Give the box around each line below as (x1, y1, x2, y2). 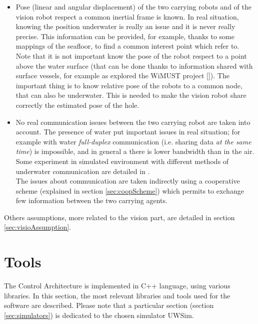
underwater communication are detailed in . (15, 166, 150, 176)
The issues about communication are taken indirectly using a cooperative (15, 176, 240, 186)
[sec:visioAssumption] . (4, 222, 71, 232)
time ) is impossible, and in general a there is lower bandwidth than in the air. (15, 146, 254, 156)
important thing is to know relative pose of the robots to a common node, (15, 80, 242, 90)
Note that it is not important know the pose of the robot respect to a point (15, 50, 247, 61)
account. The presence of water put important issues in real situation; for (15, 126, 240, 137)
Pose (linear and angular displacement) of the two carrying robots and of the (15, 2, 251, 12)
